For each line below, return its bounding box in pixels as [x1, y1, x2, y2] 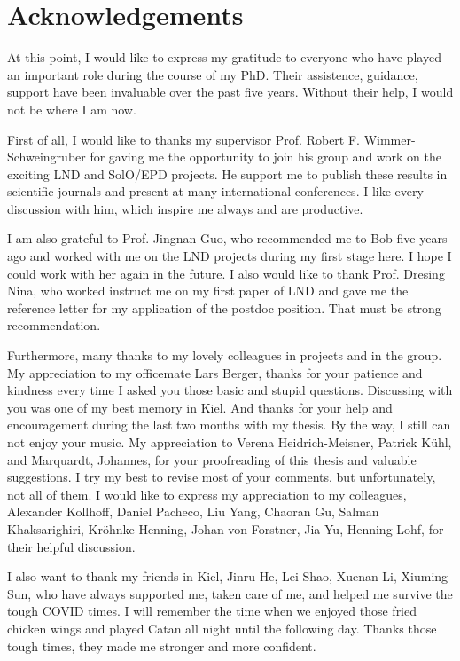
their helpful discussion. [7, 537, 136, 555]
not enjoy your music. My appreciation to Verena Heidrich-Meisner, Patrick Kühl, [7, 433, 452, 451]
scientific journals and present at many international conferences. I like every [7, 182, 424, 201]
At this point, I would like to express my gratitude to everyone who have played [7, 48, 441, 67]
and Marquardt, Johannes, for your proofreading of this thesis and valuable [7, 450, 417, 468]
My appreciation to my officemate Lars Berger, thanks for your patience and [7, 363, 423, 382]
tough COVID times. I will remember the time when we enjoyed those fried [7, 602, 417, 620]
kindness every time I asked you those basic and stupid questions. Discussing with [7, 381, 453, 399]
